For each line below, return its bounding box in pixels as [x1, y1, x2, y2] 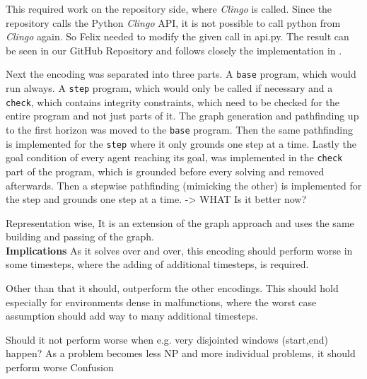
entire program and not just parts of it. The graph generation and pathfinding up [6, 108, 359, 123]
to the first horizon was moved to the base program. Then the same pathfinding [6, 122, 354, 136]
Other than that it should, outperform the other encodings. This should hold [6, 281, 339, 296]
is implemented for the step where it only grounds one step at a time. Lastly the [6, 136, 356, 151]
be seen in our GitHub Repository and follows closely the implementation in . [6, 42, 342, 57]
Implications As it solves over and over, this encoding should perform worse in [6, 243, 353, 257]
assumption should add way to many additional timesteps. [6, 308, 259, 323]
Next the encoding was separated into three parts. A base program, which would [6, 66, 356, 81]
